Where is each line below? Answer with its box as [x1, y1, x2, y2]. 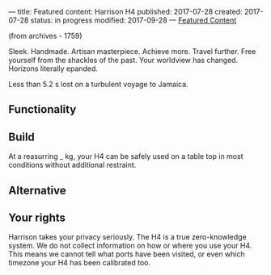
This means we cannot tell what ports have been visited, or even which [8, 249, 245, 259]
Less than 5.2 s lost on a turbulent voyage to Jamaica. [8, 80, 188, 89]
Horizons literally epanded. [8, 64, 99, 73]
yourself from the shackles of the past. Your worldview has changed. [8, 56, 239, 65]
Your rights [8, 210, 66, 224]
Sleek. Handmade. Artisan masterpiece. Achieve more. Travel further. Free [8, 47, 256, 56]
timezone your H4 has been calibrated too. [8, 258, 151, 268]
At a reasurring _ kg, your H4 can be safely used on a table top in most [8, 152, 243, 161]
